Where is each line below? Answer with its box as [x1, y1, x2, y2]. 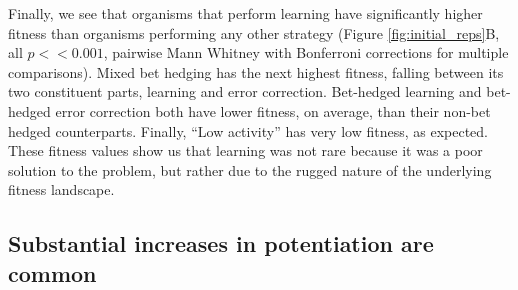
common [8, 257, 97, 288]
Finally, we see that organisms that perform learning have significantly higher [8, 3, 483, 23]
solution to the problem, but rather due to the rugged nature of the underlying [8, 159, 492, 180]
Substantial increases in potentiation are [8, 228, 434, 259]
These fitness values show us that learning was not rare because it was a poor [8, 140, 483, 161]
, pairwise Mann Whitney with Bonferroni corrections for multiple [103, 42, 509, 63]
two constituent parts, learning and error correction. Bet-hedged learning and [8, 81, 482, 102]
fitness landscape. [8, 179, 115, 200]
